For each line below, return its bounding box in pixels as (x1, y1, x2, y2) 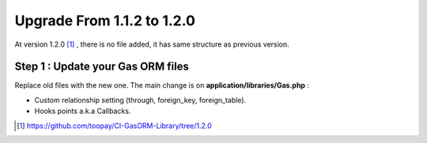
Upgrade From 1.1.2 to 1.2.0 (14, 12, 195, 29)
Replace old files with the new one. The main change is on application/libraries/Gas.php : (14, 81, 310, 90)
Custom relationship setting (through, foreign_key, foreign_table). (34, 95, 247, 104)
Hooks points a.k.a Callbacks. (34, 107, 131, 116)
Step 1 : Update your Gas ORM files (14, 60, 190, 73)
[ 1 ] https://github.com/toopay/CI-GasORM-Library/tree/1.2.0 (17, 121, 213, 130)
